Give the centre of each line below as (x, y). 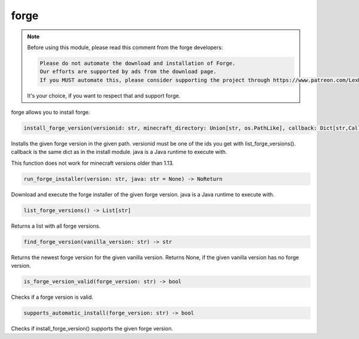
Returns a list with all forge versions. (56, 226)
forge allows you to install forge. (51, 112)
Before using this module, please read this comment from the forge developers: (125, 47)
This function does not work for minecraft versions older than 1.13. (92, 163)
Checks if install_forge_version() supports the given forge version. (92, 329)
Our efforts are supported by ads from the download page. (128, 72)
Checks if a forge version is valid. (52, 297)
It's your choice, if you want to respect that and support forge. (104, 95)
